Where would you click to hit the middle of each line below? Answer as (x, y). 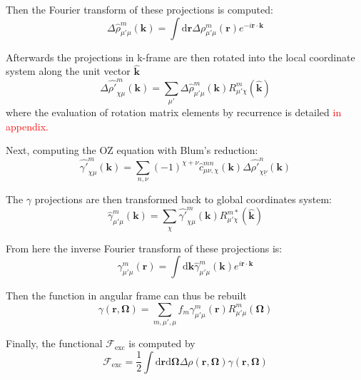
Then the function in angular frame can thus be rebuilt (126, 296)
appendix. (27, 126)
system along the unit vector (68, 71)
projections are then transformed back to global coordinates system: (183, 199)
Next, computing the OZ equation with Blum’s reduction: (132, 150)
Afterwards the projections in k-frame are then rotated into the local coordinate (180, 57)
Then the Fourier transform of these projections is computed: (139, 9)
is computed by (162, 343)
